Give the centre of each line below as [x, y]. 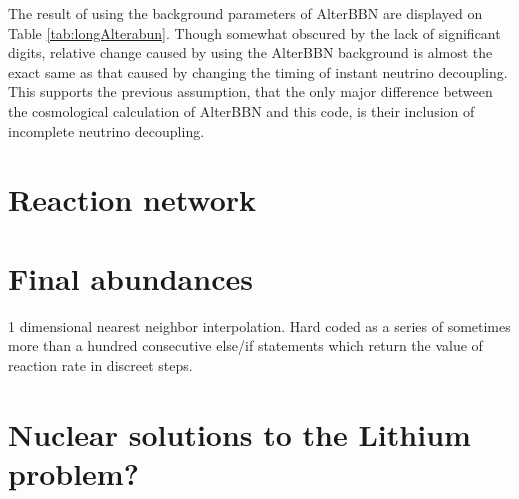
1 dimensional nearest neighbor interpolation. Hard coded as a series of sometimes [259, 325]
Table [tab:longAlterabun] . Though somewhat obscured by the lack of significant [254, 32]
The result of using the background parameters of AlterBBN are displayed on [245, 13]
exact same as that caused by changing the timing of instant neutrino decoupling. [258, 71]
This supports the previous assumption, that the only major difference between [250, 91]
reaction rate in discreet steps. [100, 364]
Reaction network [132, 199]
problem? [73, 472]
